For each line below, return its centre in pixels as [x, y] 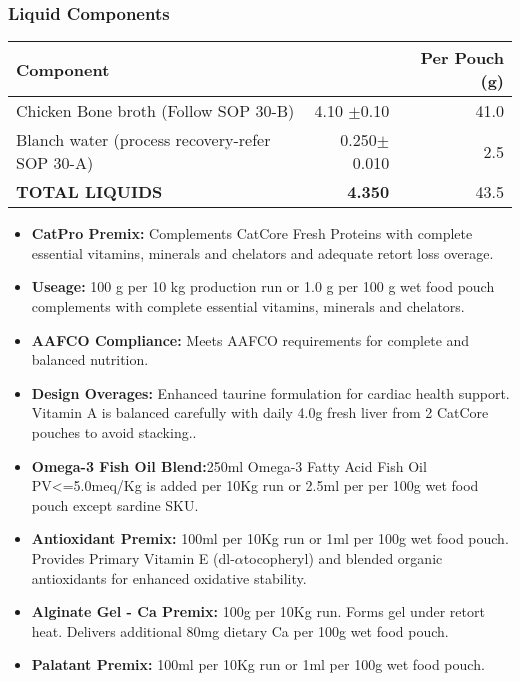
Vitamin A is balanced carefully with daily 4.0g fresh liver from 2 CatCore [260, 412]
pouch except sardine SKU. [115, 504]
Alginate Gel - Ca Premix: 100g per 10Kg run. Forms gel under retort [258, 611]
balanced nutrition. [90, 359]
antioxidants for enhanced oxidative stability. [169, 577]
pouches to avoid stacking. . [114, 431]
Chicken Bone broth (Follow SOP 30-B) [155, 111]
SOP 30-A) [55, 163]
